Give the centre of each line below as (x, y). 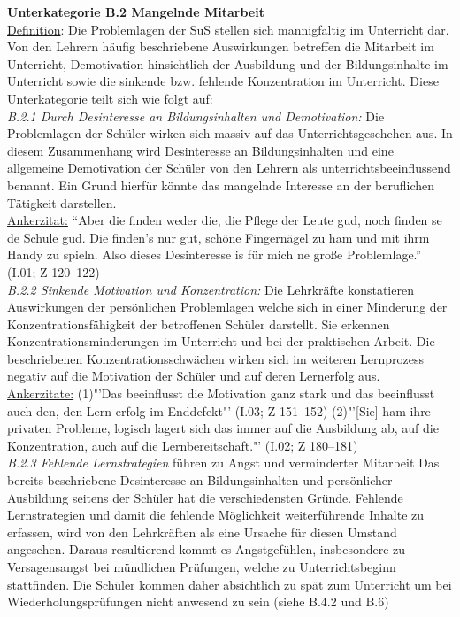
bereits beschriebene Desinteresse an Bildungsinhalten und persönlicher (200, 480)
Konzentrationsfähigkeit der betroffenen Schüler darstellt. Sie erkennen (199, 324)
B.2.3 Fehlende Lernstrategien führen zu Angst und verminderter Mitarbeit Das (223, 463)
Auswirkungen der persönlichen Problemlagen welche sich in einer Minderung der (227, 307)
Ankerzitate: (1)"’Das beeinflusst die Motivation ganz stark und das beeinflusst (221, 393)
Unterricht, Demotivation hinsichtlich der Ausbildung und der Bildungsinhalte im (228, 63)
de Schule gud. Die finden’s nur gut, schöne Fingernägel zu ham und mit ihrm (218, 237)
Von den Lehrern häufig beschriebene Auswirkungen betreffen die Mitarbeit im (221, 46)
